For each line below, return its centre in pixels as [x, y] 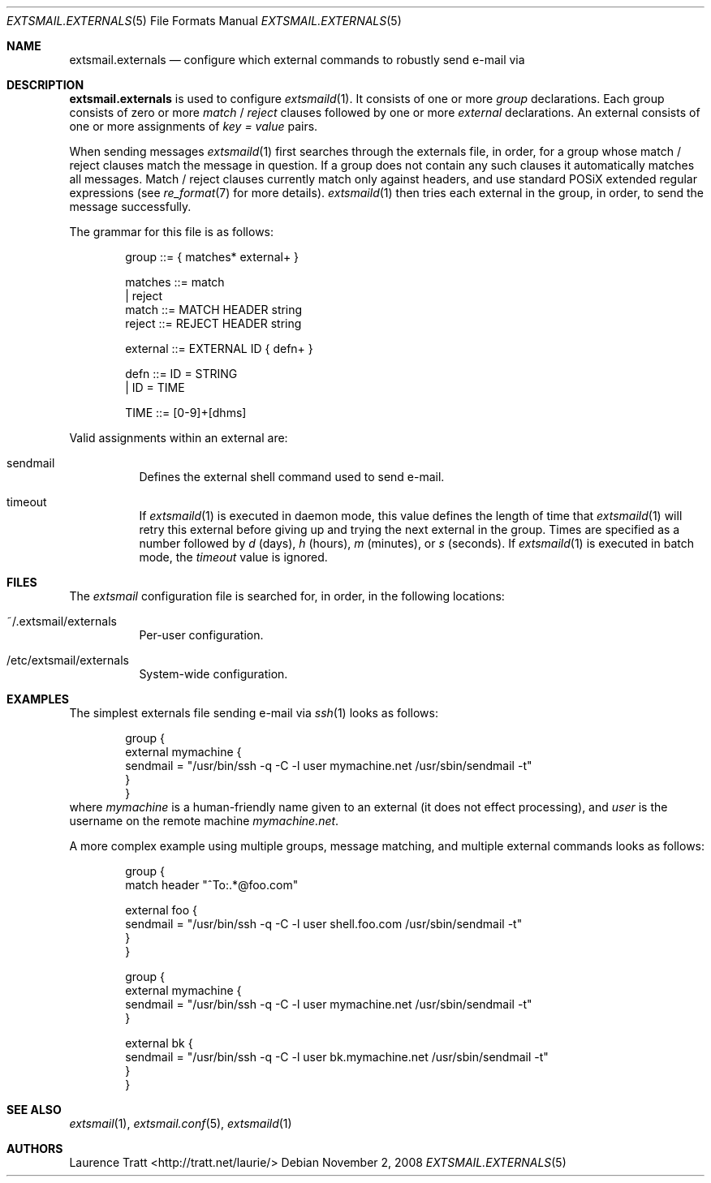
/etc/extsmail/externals [68, 660]
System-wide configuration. [213, 674]
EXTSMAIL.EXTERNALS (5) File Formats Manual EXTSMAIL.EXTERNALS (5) [204, 21]
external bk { [159, 1043]
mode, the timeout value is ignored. [233, 557]
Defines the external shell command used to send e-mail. [292, 477]
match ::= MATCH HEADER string [214, 310]
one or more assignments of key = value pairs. [194, 126]
